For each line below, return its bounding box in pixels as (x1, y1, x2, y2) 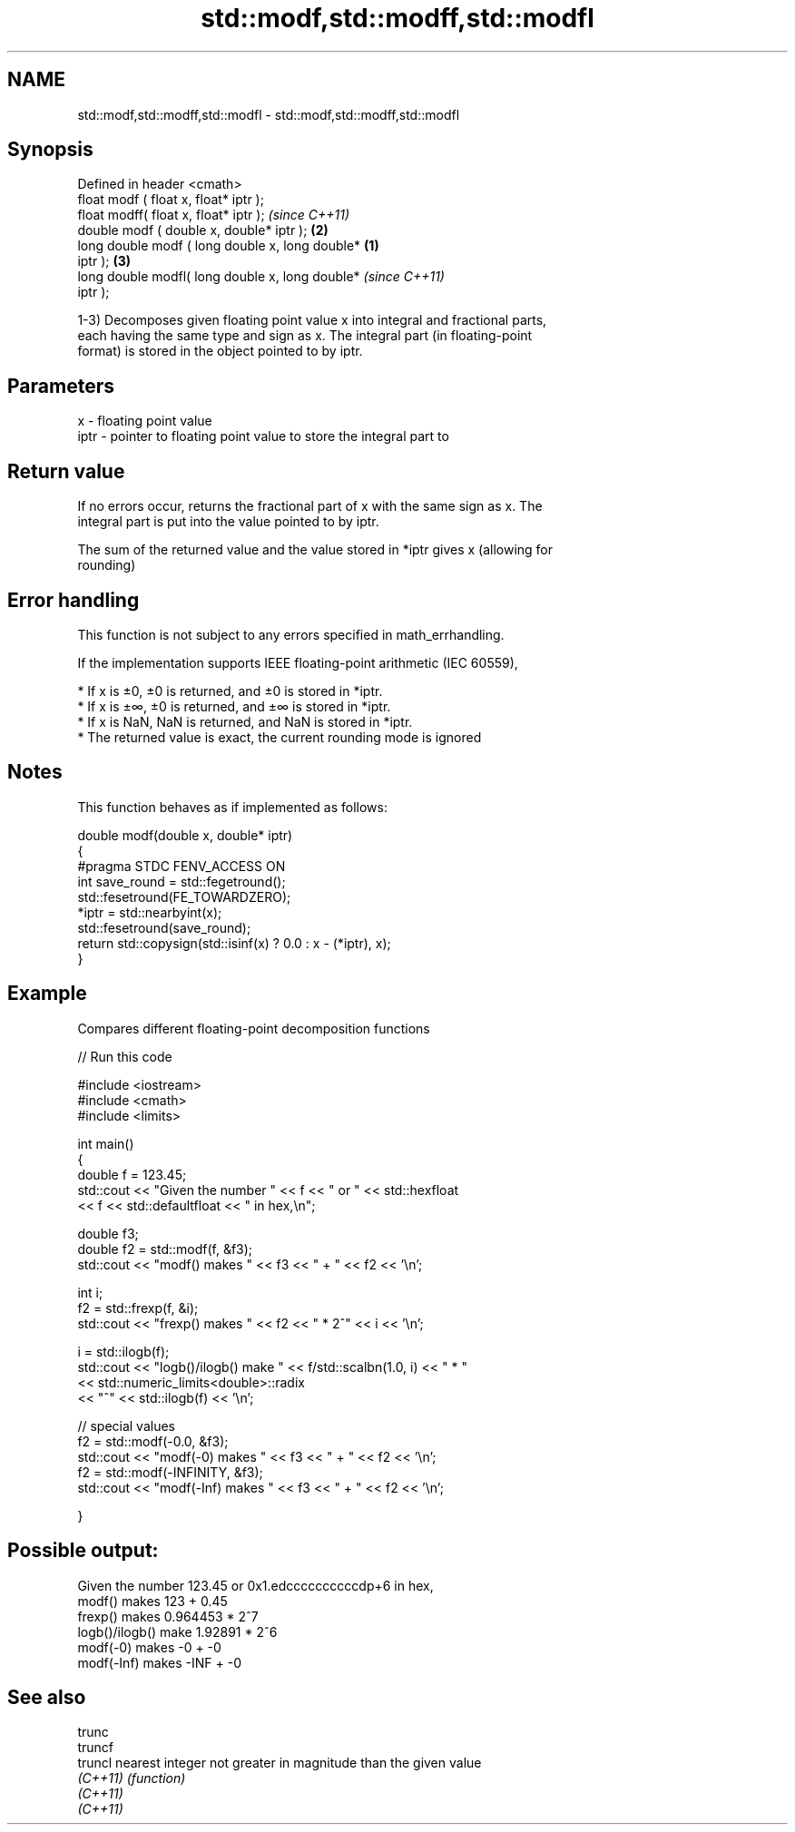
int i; (77, 1284, 103, 1300)
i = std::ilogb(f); (77, 1343, 170, 1359)
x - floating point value (77, 413, 212, 429)
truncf (77, 1739, 113, 1756)
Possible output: (7, 1539, 159, 1563)
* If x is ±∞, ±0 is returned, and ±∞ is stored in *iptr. (77, 698, 391, 714)
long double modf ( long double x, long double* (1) (77, 238, 379, 254)
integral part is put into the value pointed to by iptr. (77, 514, 379, 530)
